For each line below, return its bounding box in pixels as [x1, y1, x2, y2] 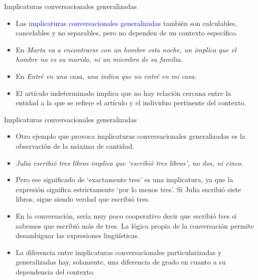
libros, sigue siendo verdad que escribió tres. [15, 194, 150, 204]
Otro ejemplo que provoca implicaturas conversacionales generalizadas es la [15, 131, 246, 141]
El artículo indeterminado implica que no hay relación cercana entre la [15, 87, 231, 98]
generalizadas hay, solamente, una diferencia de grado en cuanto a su [15, 257, 226, 267]
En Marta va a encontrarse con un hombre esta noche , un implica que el [15, 44, 237, 54]
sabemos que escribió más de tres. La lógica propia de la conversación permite [15, 220, 254, 231]
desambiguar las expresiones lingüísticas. [15, 230, 139, 241]
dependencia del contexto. [15, 266, 95, 277]
